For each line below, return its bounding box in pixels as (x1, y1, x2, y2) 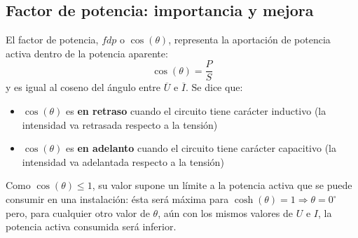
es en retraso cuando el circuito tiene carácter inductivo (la (65, 104, 326, 118)
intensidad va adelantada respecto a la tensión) (22, 154, 224, 169)
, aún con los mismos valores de (158, 205, 293, 220)
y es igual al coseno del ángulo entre (6, 80, 161, 94)
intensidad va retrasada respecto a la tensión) (22, 117, 218, 132)
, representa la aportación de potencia (168, 32, 331, 47)
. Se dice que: (186, 80, 243, 94)
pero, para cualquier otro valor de (6, 205, 150, 220)
